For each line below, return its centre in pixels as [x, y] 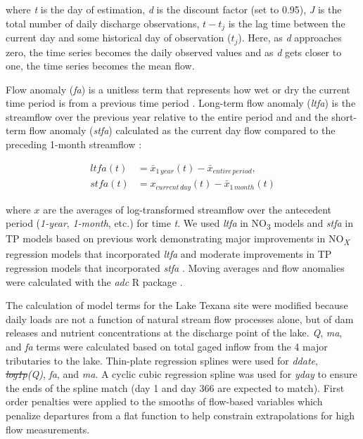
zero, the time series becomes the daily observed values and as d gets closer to [174, 52]
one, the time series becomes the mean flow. [100, 66]
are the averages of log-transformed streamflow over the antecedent [187, 209]
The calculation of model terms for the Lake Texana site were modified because [177, 305]
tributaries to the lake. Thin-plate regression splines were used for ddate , [162, 360]
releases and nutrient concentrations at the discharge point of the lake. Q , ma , [174, 333]
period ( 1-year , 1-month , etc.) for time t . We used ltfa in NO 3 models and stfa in [180, 224]
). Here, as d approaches [290, 38]
